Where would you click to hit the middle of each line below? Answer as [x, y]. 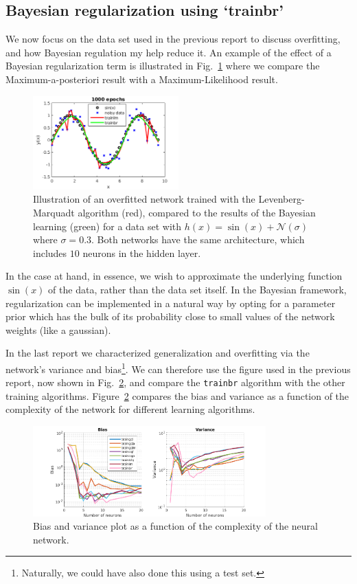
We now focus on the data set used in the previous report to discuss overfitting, [173, 39]
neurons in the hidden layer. [142, 252]
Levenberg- [281, 199]
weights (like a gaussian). [58, 329]
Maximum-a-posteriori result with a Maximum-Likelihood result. [142, 79]
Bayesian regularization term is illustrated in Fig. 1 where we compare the [163, 66]
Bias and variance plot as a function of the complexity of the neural [175, 526]
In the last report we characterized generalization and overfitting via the [158, 353]
